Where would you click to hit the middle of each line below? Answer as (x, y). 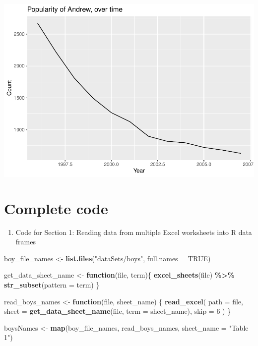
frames (26, 242)
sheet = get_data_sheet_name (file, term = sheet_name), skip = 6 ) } (118, 311)
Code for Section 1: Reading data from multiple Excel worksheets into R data (134, 232)
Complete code (56, 208)
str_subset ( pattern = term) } (52, 285)
